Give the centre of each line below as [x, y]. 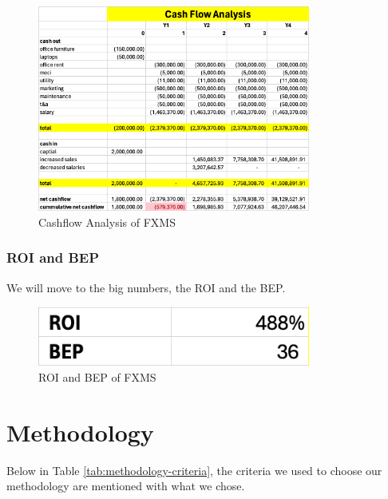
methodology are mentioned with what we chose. [126, 486]
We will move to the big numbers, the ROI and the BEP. [146, 287]
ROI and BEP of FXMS [97, 376]
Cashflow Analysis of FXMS [107, 222]
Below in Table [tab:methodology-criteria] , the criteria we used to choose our [194, 470]
